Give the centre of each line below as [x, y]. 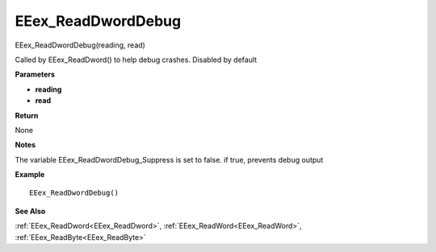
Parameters [35, 74]
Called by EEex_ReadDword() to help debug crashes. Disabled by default [136, 60]
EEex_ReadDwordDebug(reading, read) [80, 45]
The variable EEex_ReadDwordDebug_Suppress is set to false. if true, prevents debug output [169, 159]
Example [30, 175]
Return [27, 115]
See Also [30, 211]
